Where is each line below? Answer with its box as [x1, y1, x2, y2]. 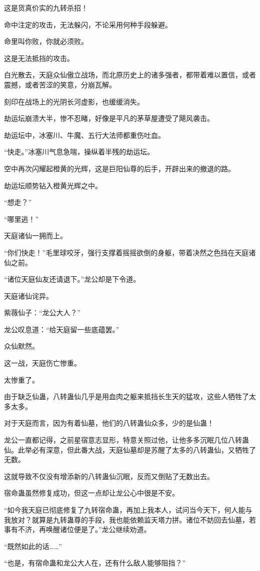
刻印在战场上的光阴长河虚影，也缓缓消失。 [4, 96, 144, 106]
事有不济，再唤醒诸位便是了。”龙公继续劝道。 [4, 524, 151, 535]
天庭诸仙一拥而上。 [4, 230, 67, 241]
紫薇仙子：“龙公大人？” [4, 307, 81, 318]
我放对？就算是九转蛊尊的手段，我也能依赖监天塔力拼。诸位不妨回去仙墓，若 [4, 514, 256, 525]
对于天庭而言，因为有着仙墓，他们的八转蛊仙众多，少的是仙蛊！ [4, 418, 214, 428]
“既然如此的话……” [4, 541, 62, 551]
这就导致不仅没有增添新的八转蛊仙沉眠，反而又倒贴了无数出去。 [4, 471, 214, 481]
